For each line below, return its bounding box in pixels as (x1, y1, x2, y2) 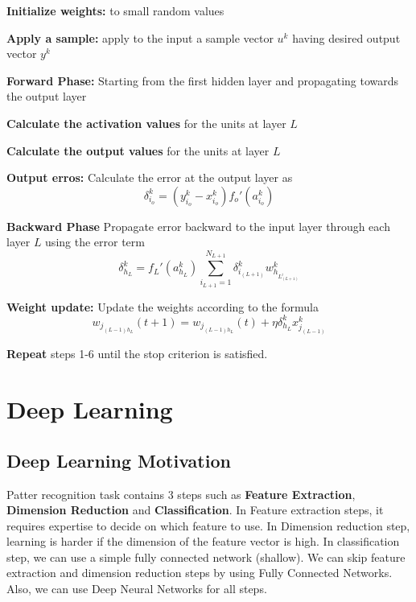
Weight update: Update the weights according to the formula (6, 298, 319, 315)
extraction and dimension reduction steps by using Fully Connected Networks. (6, 564, 393, 581)
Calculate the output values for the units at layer (6, 142, 270, 159)
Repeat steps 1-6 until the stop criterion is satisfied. (6, 345, 268, 362)
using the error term (45, 233, 145, 250)
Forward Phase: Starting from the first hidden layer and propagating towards (6, 72, 399, 89)
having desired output (292, 29, 401, 46)
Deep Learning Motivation (6, 447, 231, 472)
